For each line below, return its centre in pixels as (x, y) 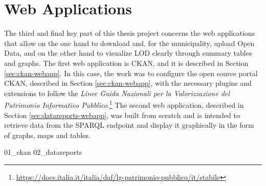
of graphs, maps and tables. (47, 135)
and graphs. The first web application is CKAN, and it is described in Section (126, 63)
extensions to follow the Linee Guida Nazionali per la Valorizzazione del (117, 93)
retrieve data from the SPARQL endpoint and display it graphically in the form (129, 125)
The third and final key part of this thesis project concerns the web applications (130, 33)
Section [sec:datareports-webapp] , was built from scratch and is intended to (122, 115)
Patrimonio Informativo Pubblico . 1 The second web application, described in (124, 104)
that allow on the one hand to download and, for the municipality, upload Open (129, 43)
